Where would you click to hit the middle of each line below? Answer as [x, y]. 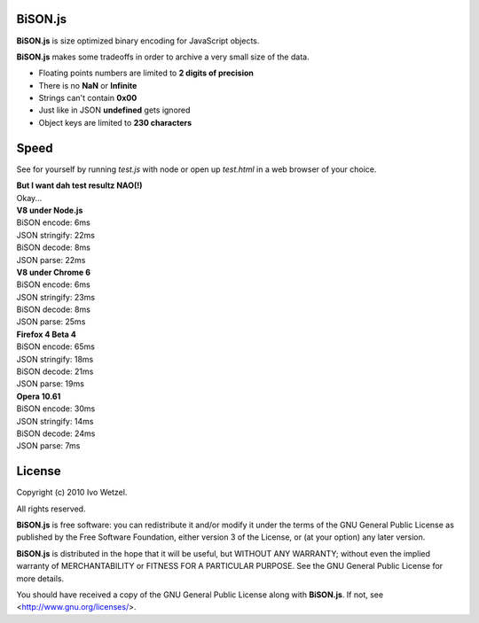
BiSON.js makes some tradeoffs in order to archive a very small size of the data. [163, 57]
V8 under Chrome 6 [54, 272]
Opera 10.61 [39, 396]
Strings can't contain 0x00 [88, 98]
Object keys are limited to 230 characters [115, 122]
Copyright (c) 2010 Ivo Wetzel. [72, 493]
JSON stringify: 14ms [55, 421]
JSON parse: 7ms [48, 446]
